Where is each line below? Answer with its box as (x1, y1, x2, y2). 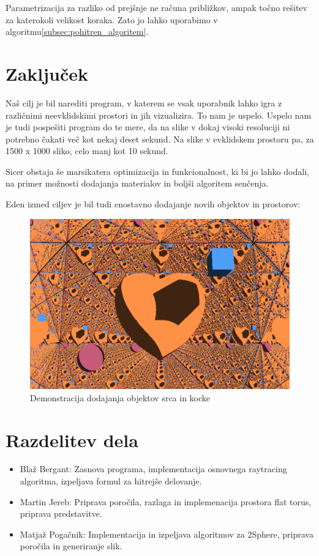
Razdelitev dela (6, 427, 138, 452)
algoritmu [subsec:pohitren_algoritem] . (6, 25, 149, 38)
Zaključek (6, 61, 89, 86)
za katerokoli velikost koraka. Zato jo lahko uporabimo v (6, 13, 218, 26)
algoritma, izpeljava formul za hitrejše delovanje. (20, 475, 202, 487)
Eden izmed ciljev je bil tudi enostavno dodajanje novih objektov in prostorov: (6, 198, 301, 210)
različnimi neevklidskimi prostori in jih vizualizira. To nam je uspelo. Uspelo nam (6, 108, 312, 121)
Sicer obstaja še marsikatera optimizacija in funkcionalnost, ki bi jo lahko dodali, (6, 165, 309, 177)
